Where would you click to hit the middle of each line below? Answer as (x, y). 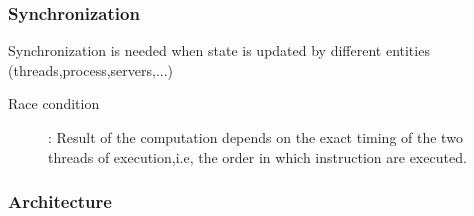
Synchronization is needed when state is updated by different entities (219, 50)
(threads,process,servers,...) (91, 69)
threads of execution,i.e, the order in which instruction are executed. (257, 156)
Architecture (60, 201)
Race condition (54, 103)
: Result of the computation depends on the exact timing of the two (255, 137)
